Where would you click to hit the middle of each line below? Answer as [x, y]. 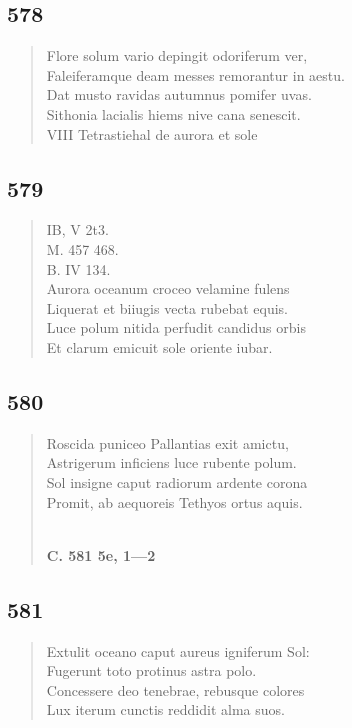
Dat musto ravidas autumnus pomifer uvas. [179, 94]
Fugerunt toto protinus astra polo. [151, 670]
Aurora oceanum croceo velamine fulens [168, 288]
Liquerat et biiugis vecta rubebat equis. [167, 307]
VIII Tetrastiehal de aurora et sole [152, 133]
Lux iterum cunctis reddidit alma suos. [165, 709]
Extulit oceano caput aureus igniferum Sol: [178, 650]
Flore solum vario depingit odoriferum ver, [177, 55]
